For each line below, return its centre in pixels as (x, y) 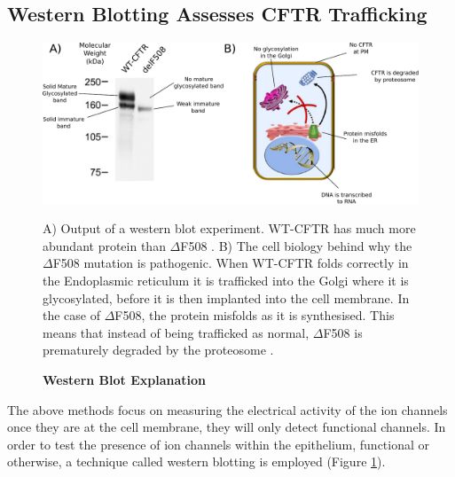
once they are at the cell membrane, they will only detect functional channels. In (227, 427)
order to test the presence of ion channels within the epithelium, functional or (219, 444)
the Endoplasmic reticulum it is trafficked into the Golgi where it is (226, 280)
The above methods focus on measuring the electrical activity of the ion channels (227, 409)
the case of (72, 315)
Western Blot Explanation (125, 379)
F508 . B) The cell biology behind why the (296, 245)
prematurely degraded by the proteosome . (158, 350)
